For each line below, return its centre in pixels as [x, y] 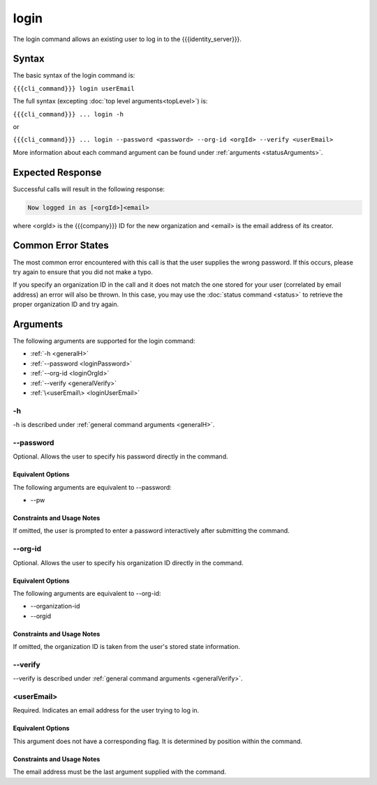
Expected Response [57, 172]
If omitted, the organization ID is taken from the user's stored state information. [126, 647]
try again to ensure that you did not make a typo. [83, 271]
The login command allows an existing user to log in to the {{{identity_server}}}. [127, 39]
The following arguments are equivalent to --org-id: [87, 593]
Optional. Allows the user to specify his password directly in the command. [120, 456]
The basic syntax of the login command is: [74, 75]
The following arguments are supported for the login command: [104, 341]
